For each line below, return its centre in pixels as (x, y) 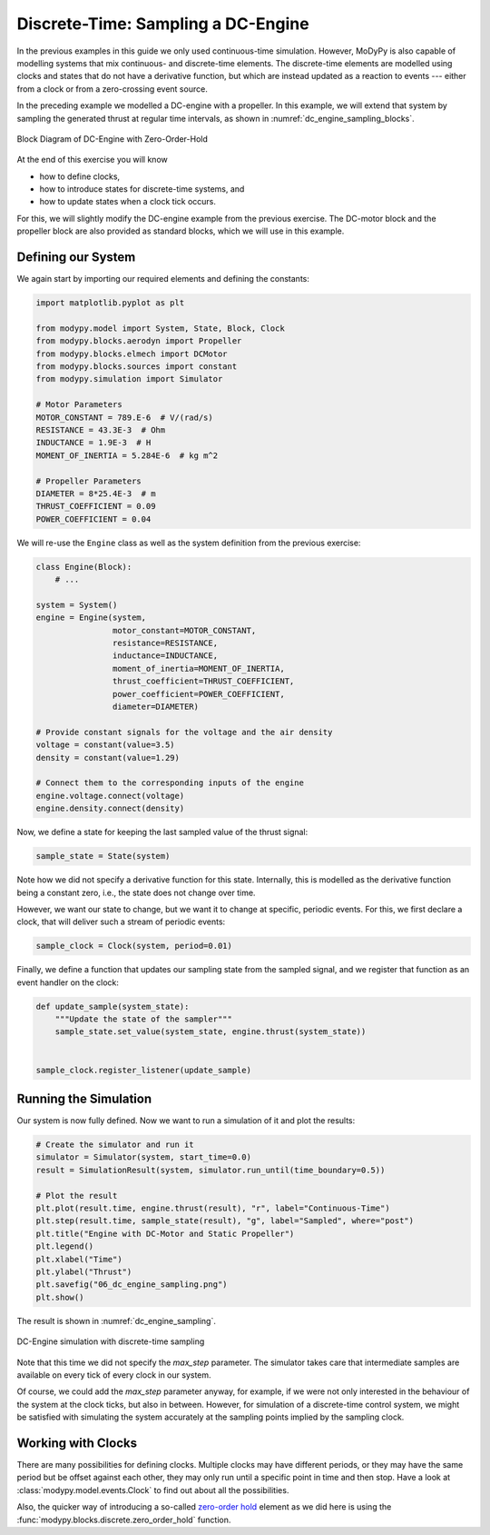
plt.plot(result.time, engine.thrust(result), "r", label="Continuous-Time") (213, 1208)
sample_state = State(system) (103, 856)
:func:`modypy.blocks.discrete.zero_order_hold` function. (124, 1520)
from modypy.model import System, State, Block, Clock (160, 328)
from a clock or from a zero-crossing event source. (112, 89)
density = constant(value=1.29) (108, 758)
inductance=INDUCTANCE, (165, 656)
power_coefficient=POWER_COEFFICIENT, (198, 694)
